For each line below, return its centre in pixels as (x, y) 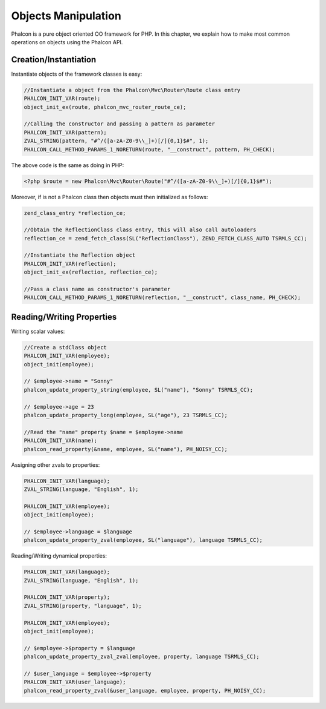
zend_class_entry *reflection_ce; (75, 213)
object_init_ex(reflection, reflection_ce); (91, 272)
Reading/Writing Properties (64, 317)
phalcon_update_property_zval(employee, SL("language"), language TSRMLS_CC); (143, 540)
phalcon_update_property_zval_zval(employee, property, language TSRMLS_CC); (142, 657)
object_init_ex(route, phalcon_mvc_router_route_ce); (105, 107)
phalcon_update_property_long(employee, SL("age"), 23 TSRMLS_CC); (126, 415)
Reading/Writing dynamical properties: (59, 556)
